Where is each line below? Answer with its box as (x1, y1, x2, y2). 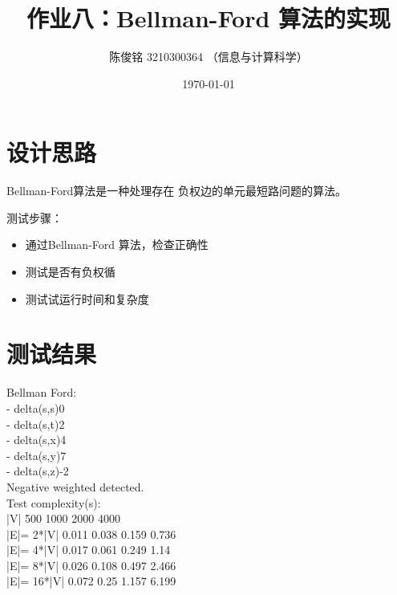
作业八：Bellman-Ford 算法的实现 (26, 2, 391, 35)
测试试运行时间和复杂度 (25, 290, 149, 307)
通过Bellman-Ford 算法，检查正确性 (25, 236, 209, 253)
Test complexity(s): (6, 494, 101, 511)
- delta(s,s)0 (6, 399, 65, 416)
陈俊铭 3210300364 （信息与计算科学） (109, 48, 308, 65)
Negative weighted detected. (6, 478, 144, 495)
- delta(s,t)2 (6, 415, 65, 432)
